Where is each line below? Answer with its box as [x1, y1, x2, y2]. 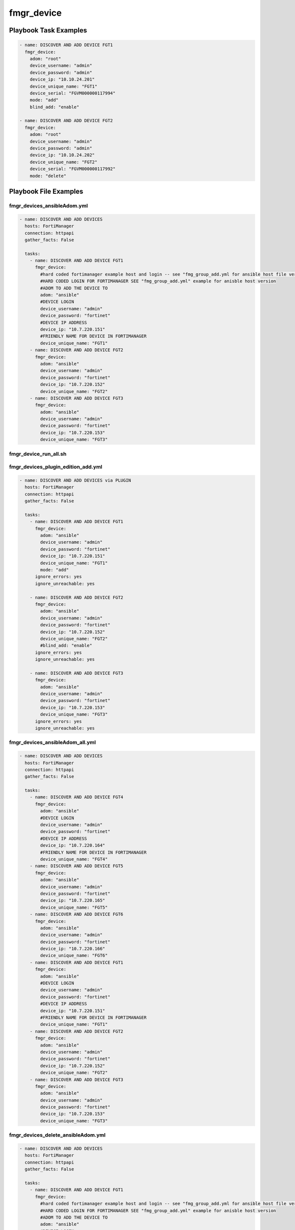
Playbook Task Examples [9, 26, 88, 34]
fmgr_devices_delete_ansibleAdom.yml [9, 1132, 106, 1138]
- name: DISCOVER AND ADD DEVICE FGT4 [29, 795, 123, 800]
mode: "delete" [29, 173, 66, 179]
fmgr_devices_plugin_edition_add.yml [9, 463, 103, 470]
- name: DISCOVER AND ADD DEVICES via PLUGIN [19, 477, 131, 483]
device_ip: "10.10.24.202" [29, 153, 95, 158]
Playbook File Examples [9, 187, 84, 195]
